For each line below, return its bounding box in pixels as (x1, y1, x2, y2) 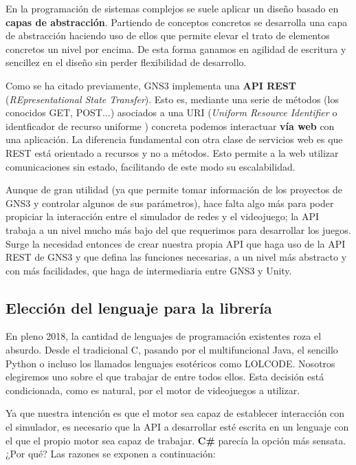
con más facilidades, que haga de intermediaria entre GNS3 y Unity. (5, 263, 292, 277)
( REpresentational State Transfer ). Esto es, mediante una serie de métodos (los (5, 91, 339, 106)
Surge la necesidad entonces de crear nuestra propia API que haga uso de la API (5, 236, 346, 250)
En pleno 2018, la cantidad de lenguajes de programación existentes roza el (5, 329, 322, 343)
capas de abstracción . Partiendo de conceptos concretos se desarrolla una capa (5, 14, 348, 29)
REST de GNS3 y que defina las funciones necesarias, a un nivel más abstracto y (5, 250, 347, 264)
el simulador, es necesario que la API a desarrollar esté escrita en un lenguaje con (5, 420, 349, 434)
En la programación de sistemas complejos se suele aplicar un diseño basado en (5, 1, 339, 15)
